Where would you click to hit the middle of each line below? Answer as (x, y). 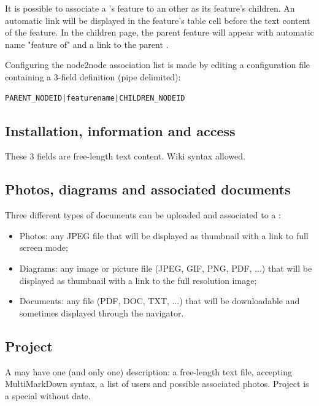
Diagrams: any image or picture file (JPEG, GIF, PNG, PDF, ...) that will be (166, 268)
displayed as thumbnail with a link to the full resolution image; (138, 280)
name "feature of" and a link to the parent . (87, 44)
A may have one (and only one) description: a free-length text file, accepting (148, 371)
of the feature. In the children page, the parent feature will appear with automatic (159, 32)
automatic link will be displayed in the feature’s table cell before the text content (158, 20)
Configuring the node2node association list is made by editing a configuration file (158, 65)
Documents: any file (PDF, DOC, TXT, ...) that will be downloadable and (159, 301)
